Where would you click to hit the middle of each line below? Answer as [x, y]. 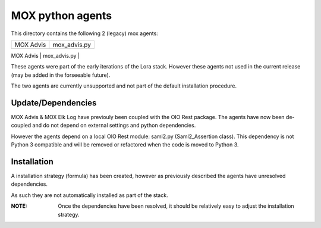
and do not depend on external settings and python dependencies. [114, 126]
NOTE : [19, 206]
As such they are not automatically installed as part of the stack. [90, 195]
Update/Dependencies [54, 103]
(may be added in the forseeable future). [61, 75]
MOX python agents [62, 15]
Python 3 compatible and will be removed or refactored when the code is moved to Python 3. [125, 145]
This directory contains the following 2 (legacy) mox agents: [85, 33]
